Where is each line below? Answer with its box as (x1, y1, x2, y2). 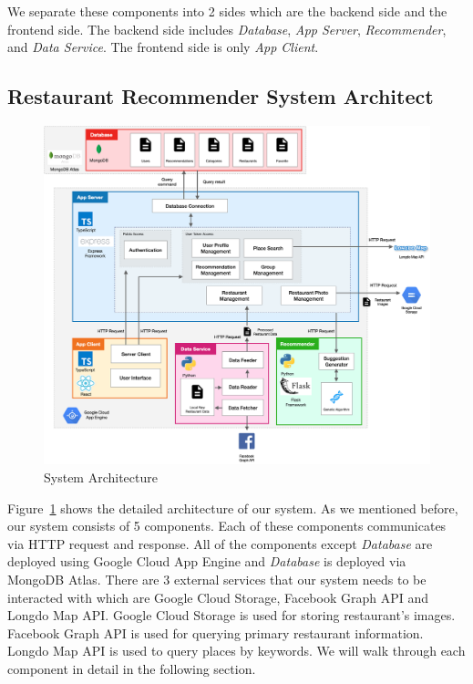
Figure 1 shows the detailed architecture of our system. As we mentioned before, (7, 498, 458, 517)
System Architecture (44, 467, 158, 486)
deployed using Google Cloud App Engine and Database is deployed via (7, 552, 406, 571)
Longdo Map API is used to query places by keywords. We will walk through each (7, 641, 466, 660)
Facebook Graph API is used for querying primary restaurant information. (7, 623, 424, 642)
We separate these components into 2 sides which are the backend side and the (7, 2, 447, 20)
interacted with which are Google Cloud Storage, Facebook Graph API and (7, 587, 428, 606)
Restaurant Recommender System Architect (7, 82, 434, 110)
